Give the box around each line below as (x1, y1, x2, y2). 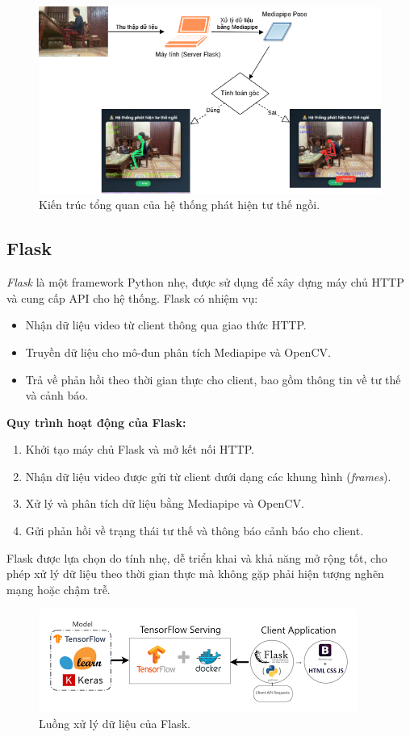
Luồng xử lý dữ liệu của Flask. (39, 715, 190, 732)
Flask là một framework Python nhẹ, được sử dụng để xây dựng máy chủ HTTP (6, 274, 404, 291)
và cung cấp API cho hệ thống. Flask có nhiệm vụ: (6, 289, 258, 306)
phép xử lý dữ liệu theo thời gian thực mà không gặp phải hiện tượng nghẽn (6, 565, 384, 582)
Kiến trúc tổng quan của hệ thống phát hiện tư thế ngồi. (39, 196, 320, 213)
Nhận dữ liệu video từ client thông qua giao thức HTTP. (25, 316, 307, 333)
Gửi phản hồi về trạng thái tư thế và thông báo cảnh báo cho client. (25, 522, 364, 539)
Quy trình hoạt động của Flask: (6, 413, 186, 430)
